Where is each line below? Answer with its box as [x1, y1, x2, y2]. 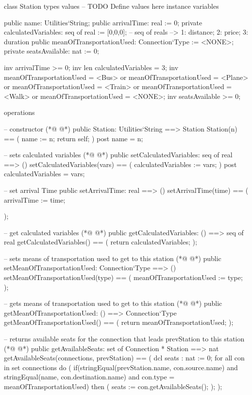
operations [4, 107, 35, 117]
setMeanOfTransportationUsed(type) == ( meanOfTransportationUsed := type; [4, 272, 243, 282]
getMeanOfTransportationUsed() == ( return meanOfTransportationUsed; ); [4, 317, 234, 327]
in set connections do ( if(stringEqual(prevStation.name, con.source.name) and [4, 362, 238, 372]
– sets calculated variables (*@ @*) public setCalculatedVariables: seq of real [4, 150, 233, 160]
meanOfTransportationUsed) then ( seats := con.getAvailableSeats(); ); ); [4, 381, 222, 391]
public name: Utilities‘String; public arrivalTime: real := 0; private [4, 17, 202, 27]
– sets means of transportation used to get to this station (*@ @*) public [4, 253, 221, 263]
